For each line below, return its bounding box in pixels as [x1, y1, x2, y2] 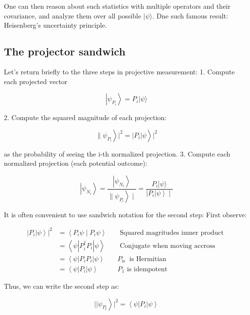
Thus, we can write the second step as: [4, 281, 119, 291]
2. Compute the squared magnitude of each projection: [4, 112, 167, 122]
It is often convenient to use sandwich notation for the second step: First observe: [4, 209, 247, 219]
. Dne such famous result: [152, 10, 228, 20]
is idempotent [126, 266, 168, 273]
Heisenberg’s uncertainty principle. [4, 20, 107, 30]
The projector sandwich [4, 44, 125, 59]
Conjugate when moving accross [120, 242, 215, 249]
